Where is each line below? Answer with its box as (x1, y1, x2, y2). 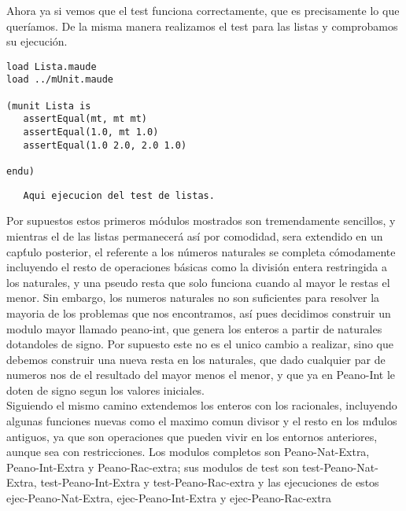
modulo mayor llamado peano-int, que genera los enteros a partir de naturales (6, 320, 382, 336)
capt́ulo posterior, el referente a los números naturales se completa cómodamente (6, 243, 396, 259)
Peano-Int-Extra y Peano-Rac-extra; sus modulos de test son (6, 458, 299, 475)
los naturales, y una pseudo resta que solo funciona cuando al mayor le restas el (6, 274, 390, 290)
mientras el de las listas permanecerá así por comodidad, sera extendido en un (6, 227, 383, 244)
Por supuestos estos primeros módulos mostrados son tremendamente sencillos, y (6, 212, 396, 229)
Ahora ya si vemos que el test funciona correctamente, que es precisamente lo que (6, 2, 400, 18)
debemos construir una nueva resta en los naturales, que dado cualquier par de (6, 351, 386, 367)
